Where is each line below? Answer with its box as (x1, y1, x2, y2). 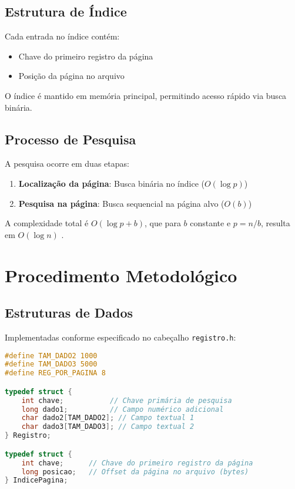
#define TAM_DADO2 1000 (5, 351, 98, 360)
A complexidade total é (5, 217, 89, 229)
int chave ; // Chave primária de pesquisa (21, 396, 232, 405)
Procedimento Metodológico (5, 263, 237, 287)
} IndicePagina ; (5, 476, 68, 485)
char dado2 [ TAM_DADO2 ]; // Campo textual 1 (21, 414, 195, 422)
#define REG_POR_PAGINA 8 (5, 369, 106, 378)
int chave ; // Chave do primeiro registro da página (21, 458, 253, 467)
